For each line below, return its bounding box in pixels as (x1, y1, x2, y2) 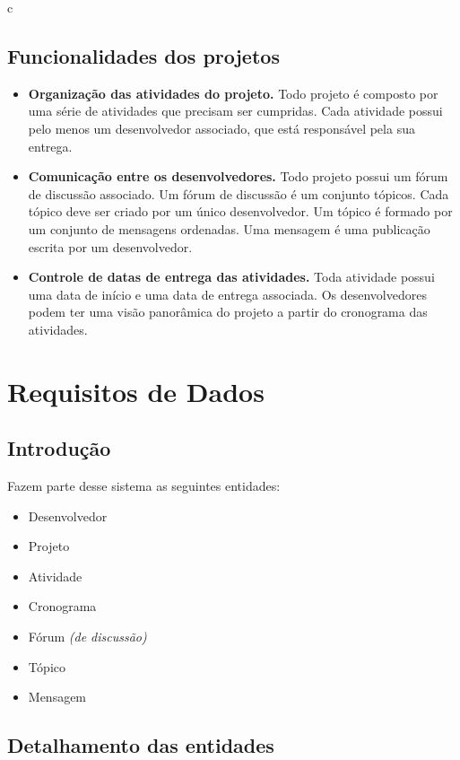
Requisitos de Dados (7, 372, 265, 409)
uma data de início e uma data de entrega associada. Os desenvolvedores (28, 284, 427, 303)
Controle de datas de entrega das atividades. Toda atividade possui (28, 267, 435, 286)
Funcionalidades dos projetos (7, 41, 280, 69)
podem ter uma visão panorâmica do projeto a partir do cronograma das (28, 302, 428, 321)
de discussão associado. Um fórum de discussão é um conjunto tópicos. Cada (28, 184, 449, 203)
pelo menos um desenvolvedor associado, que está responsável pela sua (28, 118, 415, 137)
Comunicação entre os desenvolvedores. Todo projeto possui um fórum (28, 167, 448, 186)
